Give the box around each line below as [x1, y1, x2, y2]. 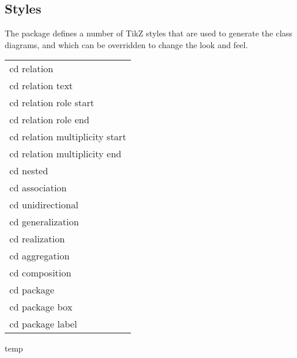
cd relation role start [9, 96, 95, 110]
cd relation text [9, 79, 73, 93]
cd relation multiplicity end [9, 147, 122, 161]
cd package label [9, 317, 77, 331]
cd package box [9, 300, 73, 314]
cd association [9, 181, 67, 195]
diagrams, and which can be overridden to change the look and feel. [5, 38, 248, 50]
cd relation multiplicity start [9, 130, 126, 144]
